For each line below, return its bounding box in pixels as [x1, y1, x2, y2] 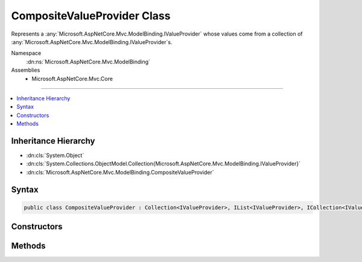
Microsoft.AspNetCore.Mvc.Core [31, 75, 113, 82]
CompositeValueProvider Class [11, 9, 171, 22]
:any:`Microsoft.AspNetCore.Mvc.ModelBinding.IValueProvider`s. [11, 38, 173, 45]
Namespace [11, 50, 42, 57]
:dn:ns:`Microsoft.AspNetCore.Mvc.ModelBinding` [26, 58, 151, 65]
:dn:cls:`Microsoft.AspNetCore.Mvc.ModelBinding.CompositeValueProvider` [26, 168, 214, 176]
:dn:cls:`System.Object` [26, 152, 84, 159]
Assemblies [11, 66, 40, 74]
